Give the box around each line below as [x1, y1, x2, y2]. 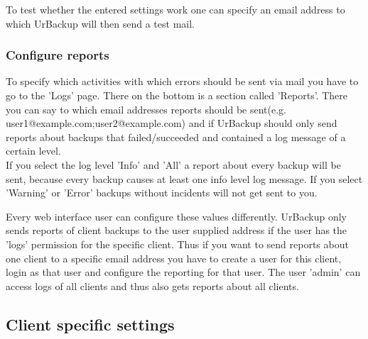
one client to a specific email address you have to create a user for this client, [6, 250, 342, 265]
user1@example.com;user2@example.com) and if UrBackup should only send [6, 116, 337, 130]
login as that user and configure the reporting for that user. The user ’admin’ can [6, 265, 361, 279]
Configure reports [6, 46, 109, 64]
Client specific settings [6, 313, 175, 335]
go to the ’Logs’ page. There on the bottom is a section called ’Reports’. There [6, 88, 348, 102]
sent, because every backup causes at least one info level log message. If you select [6, 171, 363, 186]
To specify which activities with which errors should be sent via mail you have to [6, 74, 359, 89]
